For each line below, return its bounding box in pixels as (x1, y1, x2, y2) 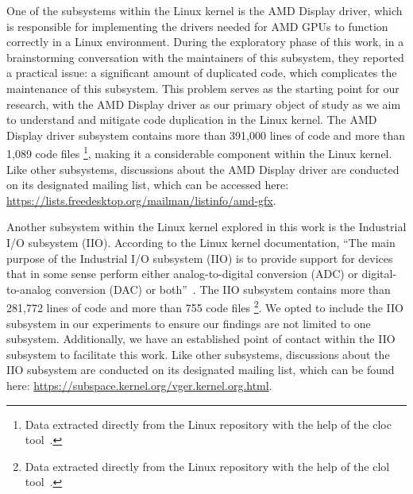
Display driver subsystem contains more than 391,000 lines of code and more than (6, 126, 406, 143)
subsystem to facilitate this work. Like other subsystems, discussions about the (6, 345, 390, 362)
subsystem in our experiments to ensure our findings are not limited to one (6, 315, 371, 331)
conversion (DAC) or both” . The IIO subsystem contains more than (55, 280, 391, 297)
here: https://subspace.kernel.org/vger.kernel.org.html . (6, 376, 272, 393)
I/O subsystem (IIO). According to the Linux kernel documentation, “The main (6, 233, 396, 250)
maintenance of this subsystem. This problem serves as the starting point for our (6, 79, 399, 96)
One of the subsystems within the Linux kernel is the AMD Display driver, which (6, 2, 403, 18)
